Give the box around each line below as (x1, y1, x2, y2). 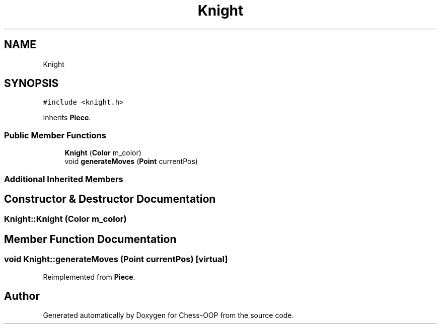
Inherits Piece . (43, 113, 91, 122)
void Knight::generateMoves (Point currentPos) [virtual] (4, 254, 228, 265)
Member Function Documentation (4, 232, 177, 245)
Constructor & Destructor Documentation (4, 192, 216, 205)
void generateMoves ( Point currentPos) (64, 157, 198, 166)
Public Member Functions (4, 130, 106, 140)
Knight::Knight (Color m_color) (4, 214, 127, 224)
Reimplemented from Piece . (43, 272, 135, 281)
